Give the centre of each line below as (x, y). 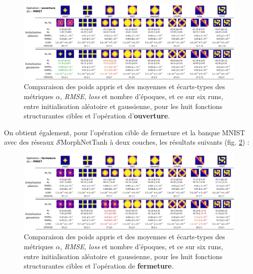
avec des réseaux (29, 142)
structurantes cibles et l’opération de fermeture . (99, 266)
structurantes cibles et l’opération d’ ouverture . (97, 116)
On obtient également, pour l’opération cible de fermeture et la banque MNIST (125, 132)
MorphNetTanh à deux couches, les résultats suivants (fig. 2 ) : (155, 142)
